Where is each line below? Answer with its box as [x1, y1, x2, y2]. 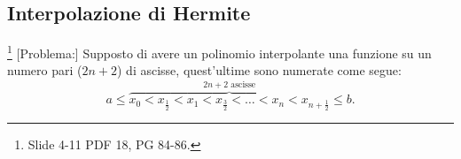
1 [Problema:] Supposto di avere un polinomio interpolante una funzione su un [7, 42, 432, 62]
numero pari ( [7, 61, 82, 79]
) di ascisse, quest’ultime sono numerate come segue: [117, 61, 402, 79]
